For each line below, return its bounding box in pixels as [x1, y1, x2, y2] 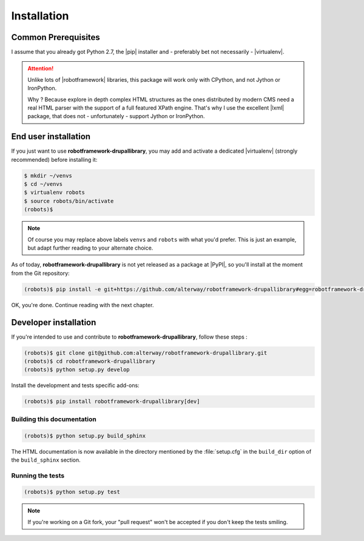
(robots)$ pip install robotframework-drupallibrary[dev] [24, 398, 200, 405]
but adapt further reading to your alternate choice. [27, 244, 153, 251]
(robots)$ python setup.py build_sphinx [24, 432, 146, 439]
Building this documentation [11, 415, 96, 423]
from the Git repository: [11, 270, 70, 277]
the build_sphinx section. [11, 456, 81, 463]
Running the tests [11, 471, 65, 480]
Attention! [27, 65, 54, 72]
